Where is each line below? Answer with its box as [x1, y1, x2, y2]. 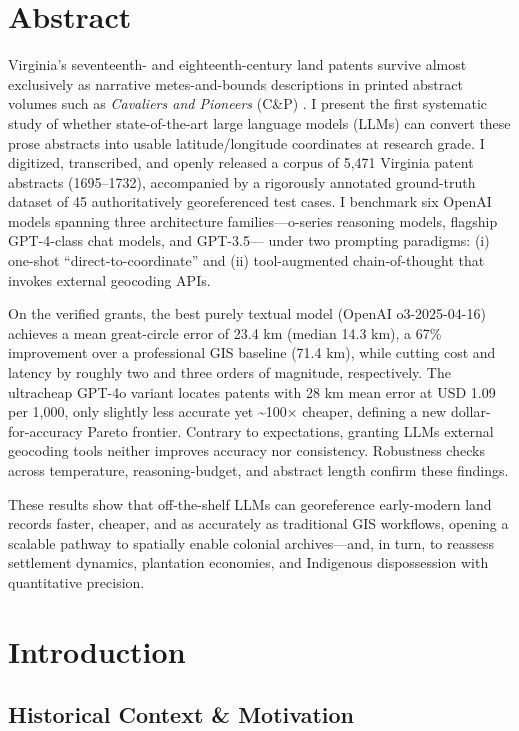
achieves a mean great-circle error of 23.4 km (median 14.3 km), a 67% [8, 322, 442, 343]
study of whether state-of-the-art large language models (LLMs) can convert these [8, 112, 511, 133]
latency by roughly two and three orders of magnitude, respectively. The [8, 362, 451, 383]
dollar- [450, 401, 491, 422]
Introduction [8, 630, 186, 671]
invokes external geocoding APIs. [8, 269, 211, 290]
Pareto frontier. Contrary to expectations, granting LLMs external [87, 420, 494, 441]
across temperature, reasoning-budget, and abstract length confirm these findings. [8, 460, 509, 480]
